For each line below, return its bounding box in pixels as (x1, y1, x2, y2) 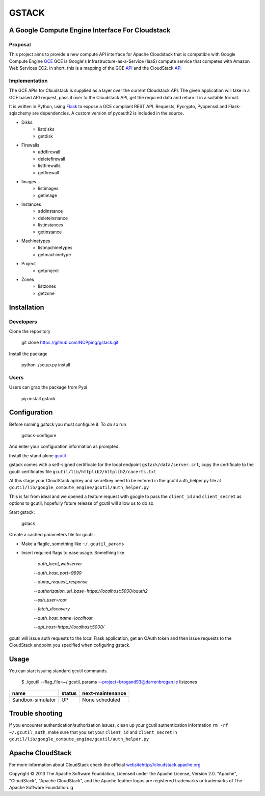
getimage (38, 192, 57, 198)
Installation (9, 303, 44, 311)
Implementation (9, 77, 48, 84)
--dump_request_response (33, 579, 88, 585)
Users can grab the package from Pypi (9, 384, 88, 390)
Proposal (9, 41, 31, 48)
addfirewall (38, 149, 61, 155)
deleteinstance (38, 215, 68, 221)
